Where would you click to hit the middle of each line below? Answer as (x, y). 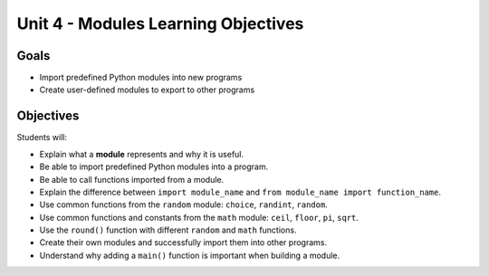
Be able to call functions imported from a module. (132, 179)
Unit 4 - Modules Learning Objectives (160, 24)
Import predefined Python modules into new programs (141, 78)
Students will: (42, 138)
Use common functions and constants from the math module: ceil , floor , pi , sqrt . (199, 217)
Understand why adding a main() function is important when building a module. (190, 255)
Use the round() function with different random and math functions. (168, 230)
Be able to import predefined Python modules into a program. (154, 167)
